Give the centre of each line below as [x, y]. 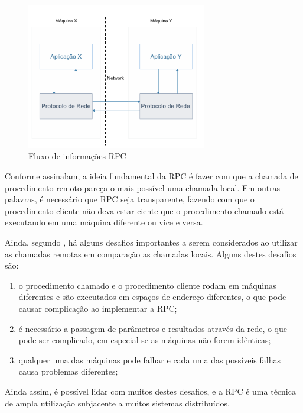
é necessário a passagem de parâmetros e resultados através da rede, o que [153, 328]
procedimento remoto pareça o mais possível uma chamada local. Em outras [143, 187]
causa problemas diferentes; [68, 371]
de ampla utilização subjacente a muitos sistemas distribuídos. [117, 403]
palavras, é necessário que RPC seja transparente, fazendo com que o [130, 199]
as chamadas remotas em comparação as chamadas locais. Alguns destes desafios [151, 254]
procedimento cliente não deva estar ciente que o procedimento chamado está [144, 210]
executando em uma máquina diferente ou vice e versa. [104, 222]
